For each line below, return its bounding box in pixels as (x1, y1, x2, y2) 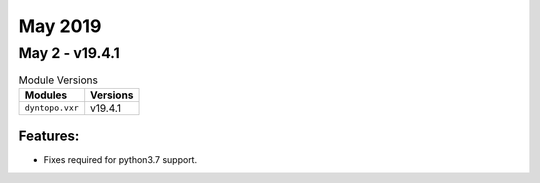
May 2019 (18, 15, 102, 37)
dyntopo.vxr (24, 103, 79, 114)
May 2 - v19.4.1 (18, 44, 120, 62)
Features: (18, 128, 80, 145)
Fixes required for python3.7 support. (43, 154, 198, 166)
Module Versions (18, 73, 99, 87)
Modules (24, 88, 68, 102)
